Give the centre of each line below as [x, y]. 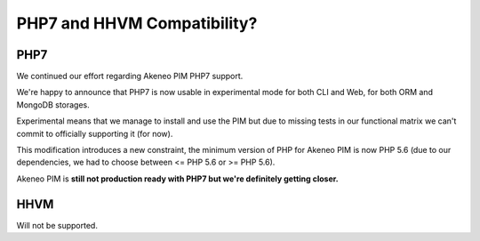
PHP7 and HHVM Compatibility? [137, 23]
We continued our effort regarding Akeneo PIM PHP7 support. [130, 76]
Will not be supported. [57, 225]
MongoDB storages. [53, 104]
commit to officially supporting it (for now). [95, 133]
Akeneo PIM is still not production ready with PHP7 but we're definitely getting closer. [178, 179]
